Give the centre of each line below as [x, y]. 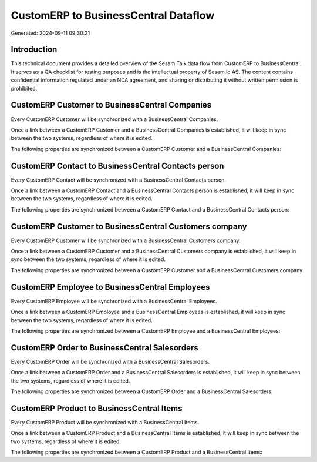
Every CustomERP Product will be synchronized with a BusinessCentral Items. [105, 422]
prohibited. [24, 88]
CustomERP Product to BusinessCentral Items [97, 408]
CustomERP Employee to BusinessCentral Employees [110, 287]
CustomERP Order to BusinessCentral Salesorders [105, 348]
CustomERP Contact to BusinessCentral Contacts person [117, 165]
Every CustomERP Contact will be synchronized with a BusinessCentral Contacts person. [118, 180]
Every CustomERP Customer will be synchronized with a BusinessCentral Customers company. [126, 240]
